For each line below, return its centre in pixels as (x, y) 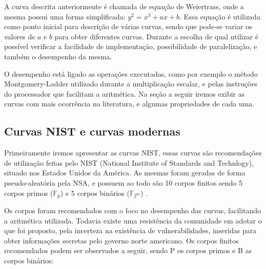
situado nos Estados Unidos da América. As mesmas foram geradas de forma (125, 173)
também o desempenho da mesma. (58, 56)
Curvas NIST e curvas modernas (92, 131)
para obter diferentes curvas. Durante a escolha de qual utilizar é (156, 36)
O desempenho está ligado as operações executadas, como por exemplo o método (131, 73)
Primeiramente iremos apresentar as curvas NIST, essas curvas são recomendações (133, 153)
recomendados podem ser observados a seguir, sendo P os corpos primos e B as (128, 250)
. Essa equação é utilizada (220, 16)
